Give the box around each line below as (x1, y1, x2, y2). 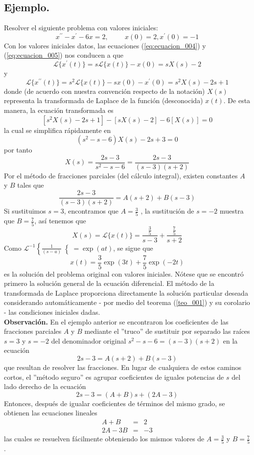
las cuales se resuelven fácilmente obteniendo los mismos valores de (4, 433, 205, 444)
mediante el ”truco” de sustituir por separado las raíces (84, 326, 250, 336)
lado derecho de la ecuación (4, 381, 86, 391)
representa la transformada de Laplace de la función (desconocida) (4, 95, 203, 106)
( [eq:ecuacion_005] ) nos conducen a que (4, 50, 123, 60)
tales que (17, 180, 44, 190)
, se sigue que (113, 242, 153, 253)
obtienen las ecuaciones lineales (4, 408, 97, 418)
